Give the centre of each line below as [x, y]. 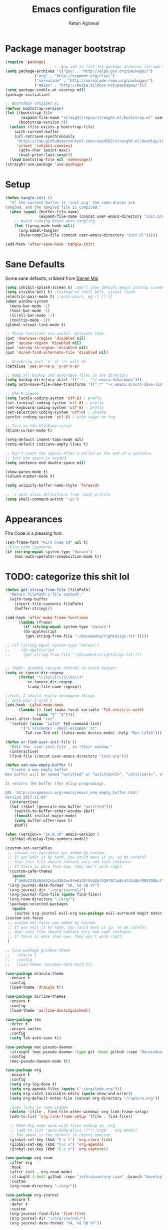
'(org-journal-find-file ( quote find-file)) [54, 895]
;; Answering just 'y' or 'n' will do [45, 361]
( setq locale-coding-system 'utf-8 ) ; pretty [53, 398]
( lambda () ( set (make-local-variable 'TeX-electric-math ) [81, 710]
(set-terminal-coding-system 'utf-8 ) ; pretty [54, 403]
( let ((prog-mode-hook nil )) [44, 226]
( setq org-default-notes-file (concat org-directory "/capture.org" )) [85, 1098]
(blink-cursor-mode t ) [29, 431]
